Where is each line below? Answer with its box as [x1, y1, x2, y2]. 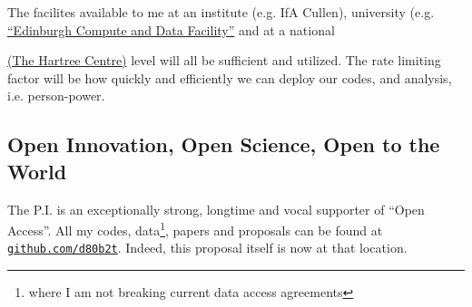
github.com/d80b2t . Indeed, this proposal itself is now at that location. [7, 238, 408, 257]
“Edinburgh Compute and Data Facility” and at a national [7, 20, 335, 39]
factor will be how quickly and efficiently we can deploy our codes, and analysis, [7, 68, 452, 87]
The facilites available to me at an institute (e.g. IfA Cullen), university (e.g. [7, 3, 435, 21]
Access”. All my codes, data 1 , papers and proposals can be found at [7, 218, 383, 239]
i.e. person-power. [7, 86, 105, 105]
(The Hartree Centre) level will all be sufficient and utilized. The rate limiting [7, 51, 441, 70]
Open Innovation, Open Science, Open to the [7, 130, 440, 158]
